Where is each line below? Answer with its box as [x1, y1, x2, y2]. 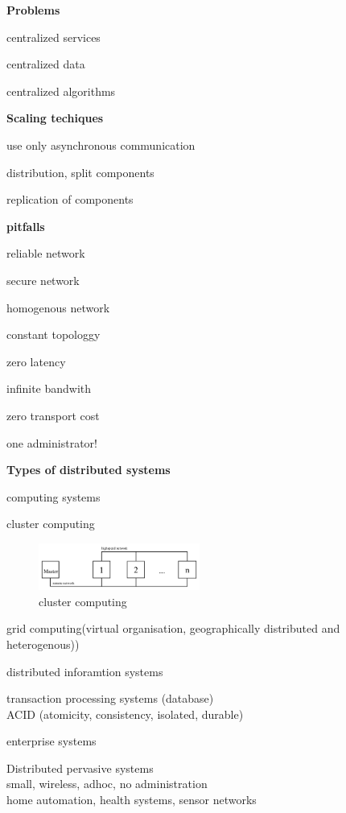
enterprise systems [6, 733, 97, 749]
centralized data [6, 56, 85, 72]
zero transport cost [6, 406, 100, 423]
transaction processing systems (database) [6, 690, 214, 707]
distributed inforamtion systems [6, 662, 163, 679]
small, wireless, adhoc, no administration [6, 775, 208, 792]
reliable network [6, 245, 85, 262]
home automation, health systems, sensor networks [6, 791, 257, 808]
